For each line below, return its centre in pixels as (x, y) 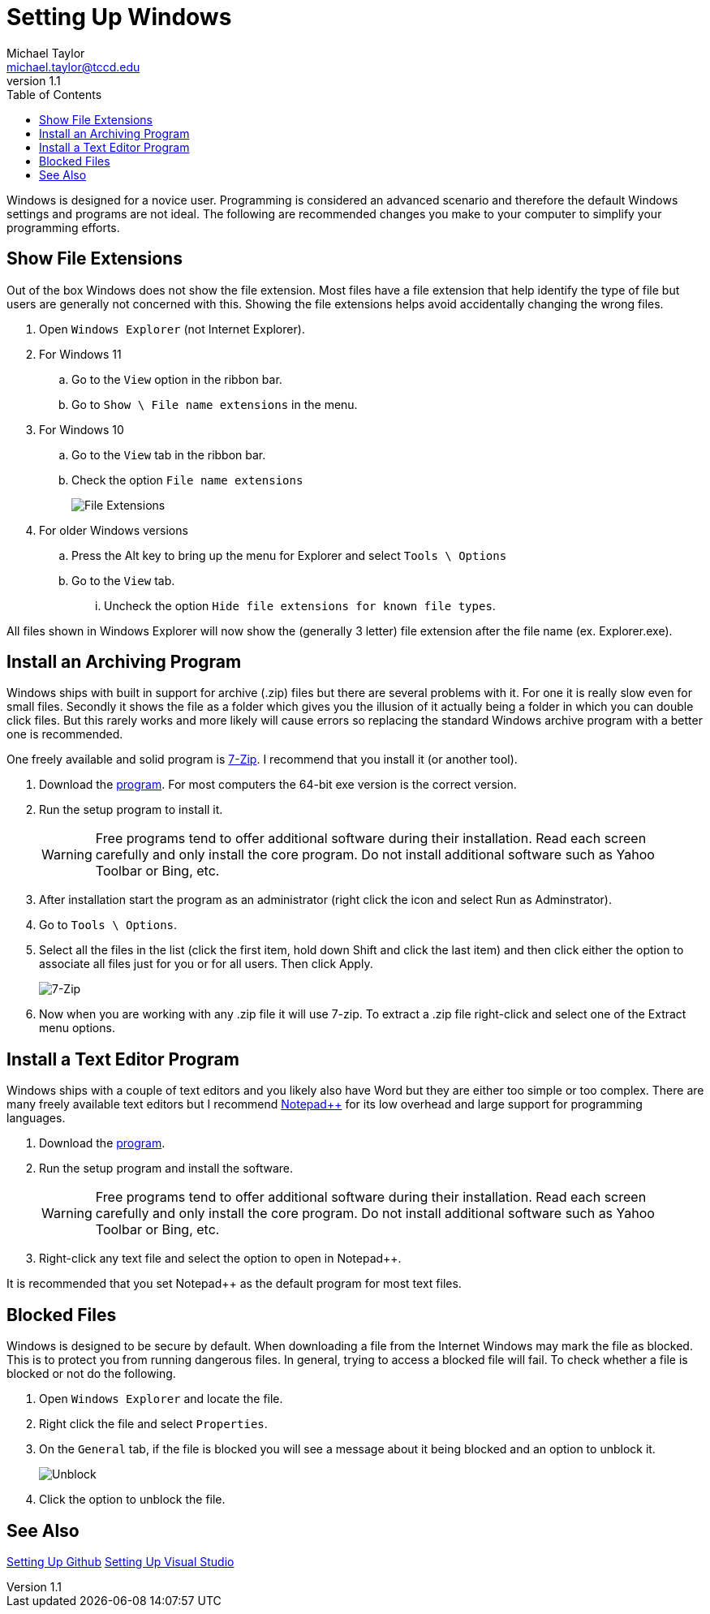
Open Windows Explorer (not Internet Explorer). (172, 329)
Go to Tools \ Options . (108, 925)
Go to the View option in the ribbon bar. (177, 379)
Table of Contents (54, 94)
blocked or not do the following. (91, 1374)
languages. (36, 1118)
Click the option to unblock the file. (132, 1500)
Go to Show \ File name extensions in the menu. (215, 404)
